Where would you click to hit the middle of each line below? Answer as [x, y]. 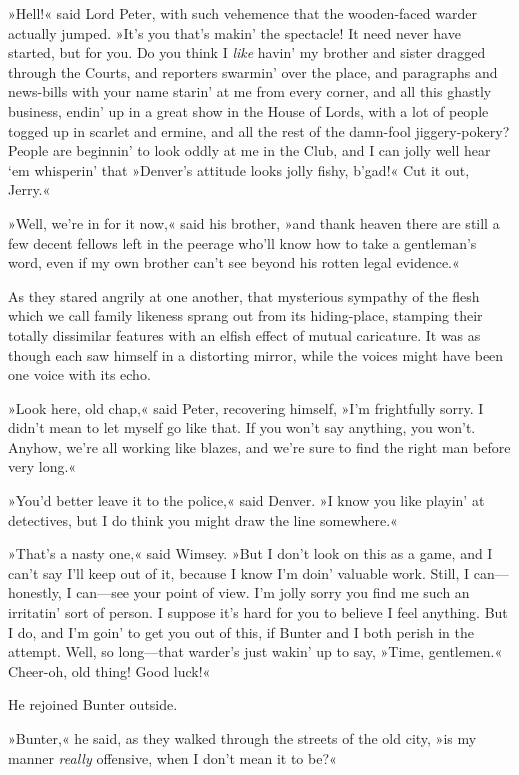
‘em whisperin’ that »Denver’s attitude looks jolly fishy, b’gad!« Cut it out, [239, 169]
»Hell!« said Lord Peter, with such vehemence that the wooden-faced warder [242, 13]
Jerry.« [29, 189]
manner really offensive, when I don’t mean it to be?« [172, 757]
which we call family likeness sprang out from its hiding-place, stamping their [245, 315]
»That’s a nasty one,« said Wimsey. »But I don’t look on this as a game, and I [250, 553]
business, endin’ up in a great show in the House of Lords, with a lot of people [248, 110]
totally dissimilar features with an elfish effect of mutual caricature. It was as [244, 334]
